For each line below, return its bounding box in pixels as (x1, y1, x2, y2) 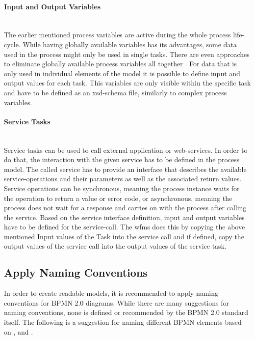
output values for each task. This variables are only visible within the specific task (4, 78, 251, 88)
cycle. (4, 39, 21, 49)
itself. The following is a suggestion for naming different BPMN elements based (4, 317, 242, 327)
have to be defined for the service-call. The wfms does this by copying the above (4, 222, 245, 232)
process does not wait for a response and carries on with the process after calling (4, 202, 247, 213)
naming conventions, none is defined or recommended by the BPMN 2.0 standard (4, 307, 249, 317)
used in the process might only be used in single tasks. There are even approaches (4, 49, 250, 59)
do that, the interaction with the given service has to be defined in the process (4, 154, 240, 165)
